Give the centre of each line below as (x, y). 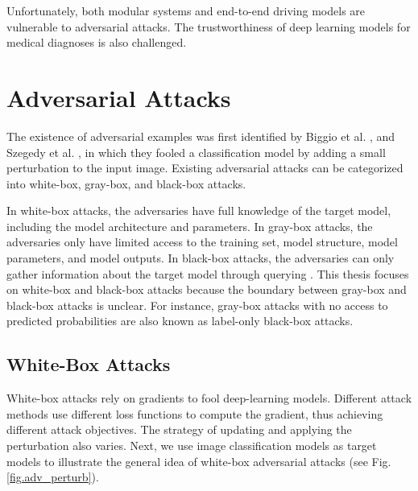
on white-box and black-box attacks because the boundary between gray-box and (207, 289)
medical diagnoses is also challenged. (97, 42)
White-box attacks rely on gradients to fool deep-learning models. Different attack (209, 398)
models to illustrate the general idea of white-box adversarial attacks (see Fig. (199, 461)
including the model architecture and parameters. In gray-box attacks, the (190, 226)
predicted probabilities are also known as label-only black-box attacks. (180, 321)
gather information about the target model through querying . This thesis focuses (208, 273)
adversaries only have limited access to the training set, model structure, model (202, 242)
